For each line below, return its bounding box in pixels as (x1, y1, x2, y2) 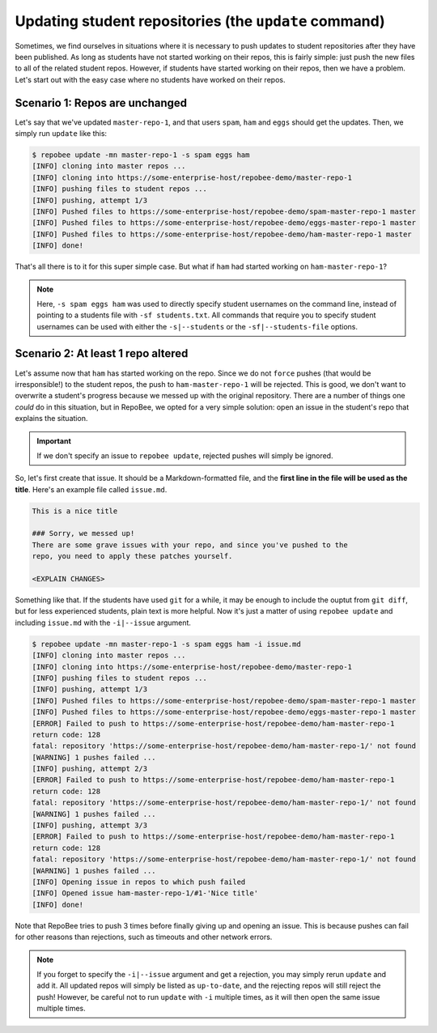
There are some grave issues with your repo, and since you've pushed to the (32, 540, 348, 550)
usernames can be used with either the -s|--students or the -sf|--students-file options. (36, 321, 359, 331)
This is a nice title (32, 506, 118, 516)
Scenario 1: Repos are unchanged (15, 96, 188, 109)
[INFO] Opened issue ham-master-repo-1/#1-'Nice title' (32, 889, 259, 898)
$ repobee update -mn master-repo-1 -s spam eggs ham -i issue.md (32, 640, 301, 648)
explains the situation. (15, 414, 88, 423)
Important (36, 436, 72, 445)
